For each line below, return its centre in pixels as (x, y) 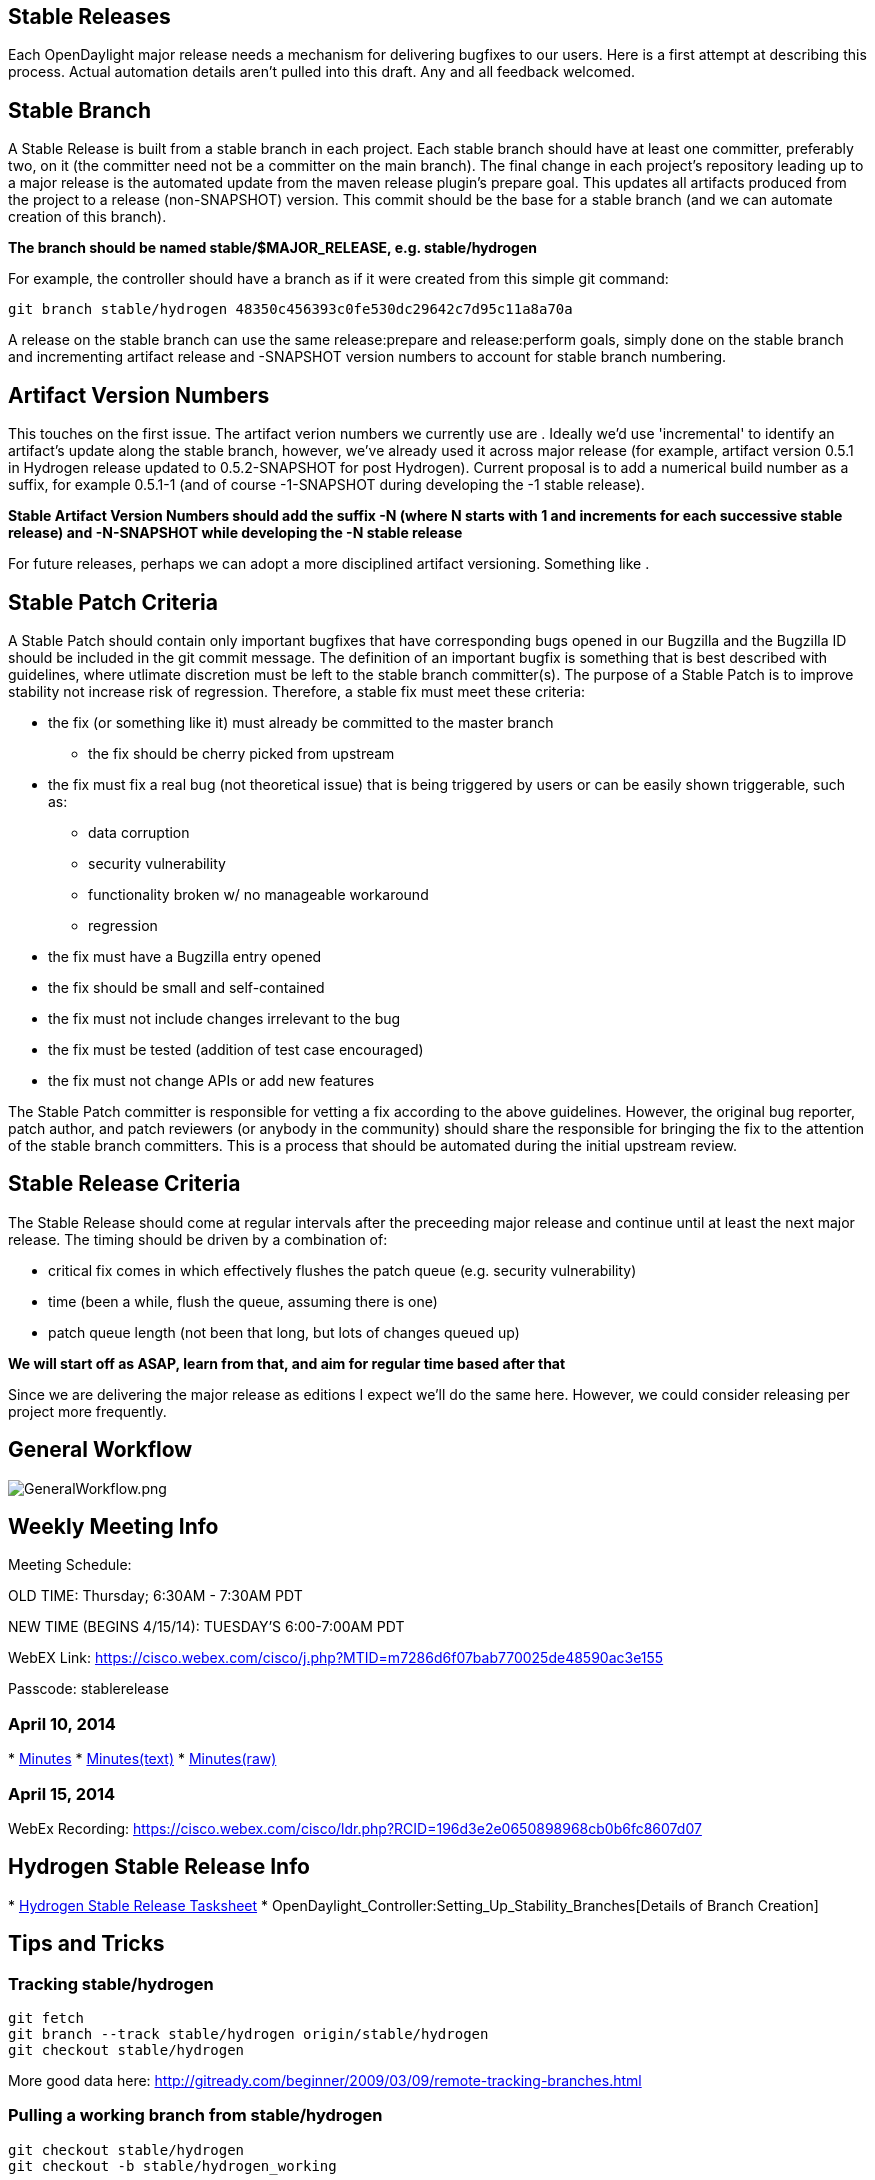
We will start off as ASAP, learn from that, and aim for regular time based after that (287, 1363)
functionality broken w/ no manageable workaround (258, 894)
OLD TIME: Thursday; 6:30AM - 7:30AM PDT (155, 1596)
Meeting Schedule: (70, 1565)
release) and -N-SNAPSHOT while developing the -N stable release (235, 533)
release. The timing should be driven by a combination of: (198, 1239)
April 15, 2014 (62, 1793)
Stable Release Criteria (124, 1184)
